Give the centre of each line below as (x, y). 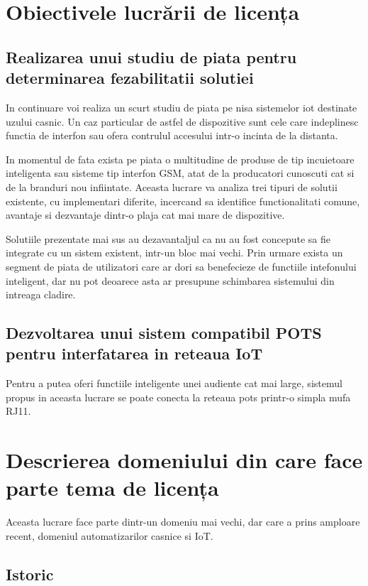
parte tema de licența (112, 488)
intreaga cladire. (41, 294)
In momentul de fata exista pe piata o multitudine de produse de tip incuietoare (180, 159)
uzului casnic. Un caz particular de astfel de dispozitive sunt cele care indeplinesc (182, 121)
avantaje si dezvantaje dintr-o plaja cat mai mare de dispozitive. (145, 215)
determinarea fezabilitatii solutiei (130, 78)
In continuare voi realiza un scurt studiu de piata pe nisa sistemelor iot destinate (182, 107)
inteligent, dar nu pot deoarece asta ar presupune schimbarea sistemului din (170, 280)
